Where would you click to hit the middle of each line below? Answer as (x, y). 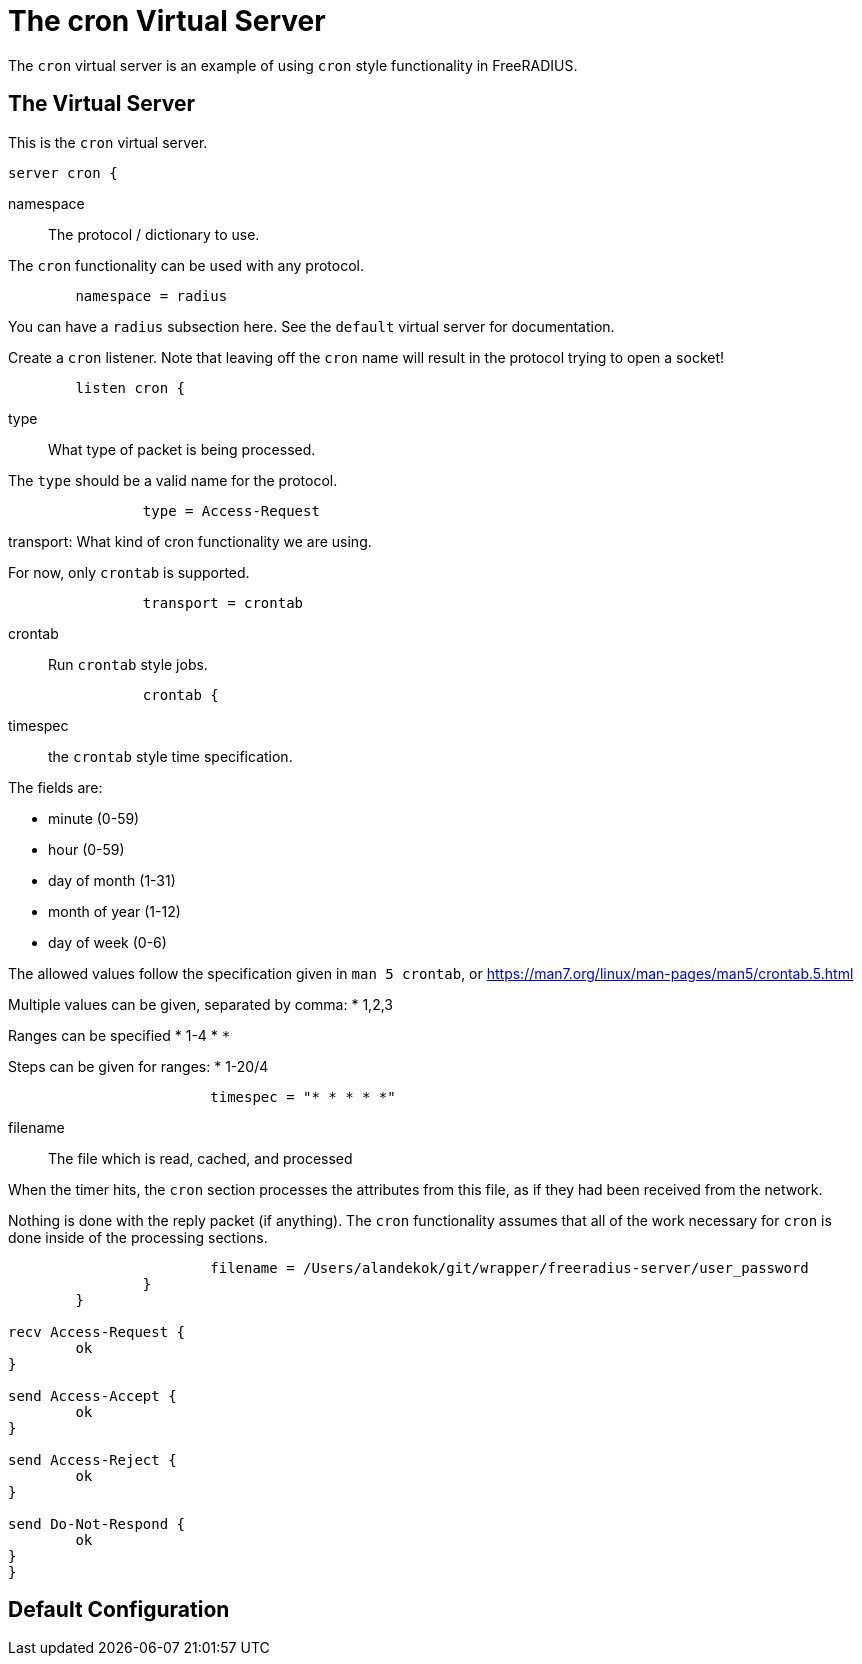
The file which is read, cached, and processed (200, 1158)
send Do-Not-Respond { (97, 1523)
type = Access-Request (231, 510)
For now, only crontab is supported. (129, 572)
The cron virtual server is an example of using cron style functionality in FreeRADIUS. (293, 65)
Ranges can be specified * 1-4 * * (119, 1035)
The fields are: (55, 787)
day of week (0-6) (107, 942)
